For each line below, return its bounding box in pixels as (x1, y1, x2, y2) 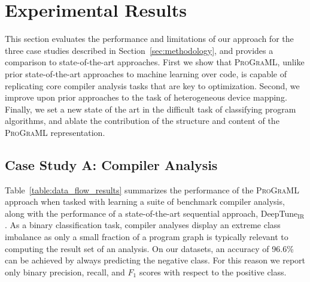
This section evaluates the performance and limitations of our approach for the (5, 32, 294, 45)
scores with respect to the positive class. (139, 265, 287, 278)
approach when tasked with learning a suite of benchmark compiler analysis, (5, 195, 285, 208)
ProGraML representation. (5, 126, 105, 138)
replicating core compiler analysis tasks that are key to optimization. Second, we (5, 79, 300, 92)
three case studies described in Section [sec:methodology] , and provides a (5, 44, 273, 56)
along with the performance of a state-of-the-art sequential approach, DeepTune (5, 207, 298, 219)
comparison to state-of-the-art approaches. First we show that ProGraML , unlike (5, 56, 305, 68)
